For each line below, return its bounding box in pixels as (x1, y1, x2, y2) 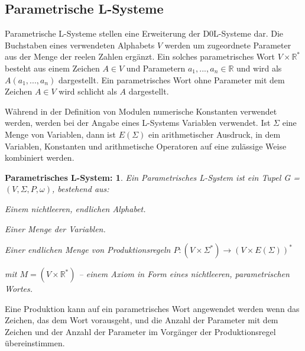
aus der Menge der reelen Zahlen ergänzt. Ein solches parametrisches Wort (5, 50, 275, 63)
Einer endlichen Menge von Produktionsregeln (5, 243, 171, 256)
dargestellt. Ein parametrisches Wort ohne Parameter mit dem (58, 73, 285, 86)
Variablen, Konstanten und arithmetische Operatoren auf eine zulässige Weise (5, 139, 287, 152)
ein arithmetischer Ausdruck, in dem (148, 128, 281, 140)
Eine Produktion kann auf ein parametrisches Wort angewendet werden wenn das (5, 302, 300, 314)
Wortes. (5, 282, 33, 295)
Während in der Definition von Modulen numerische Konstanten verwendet (5, 105, 277, 117)
